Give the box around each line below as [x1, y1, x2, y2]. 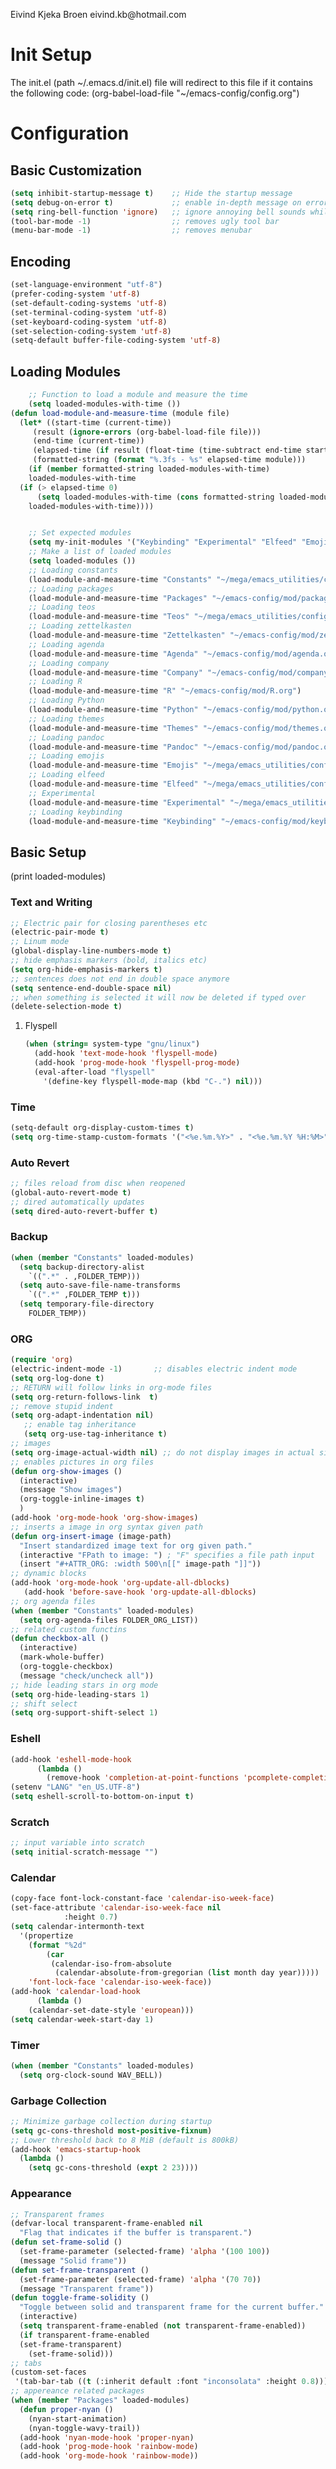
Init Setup [10, 44, 93, 66]
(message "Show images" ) [19, 1485, 123, 1495]
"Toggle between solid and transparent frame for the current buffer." [19, 2302, 325, 2313]
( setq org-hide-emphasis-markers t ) [10, 964, 163, 974]
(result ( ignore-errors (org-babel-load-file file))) [32, 427, 262, 437]
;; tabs [10, 2358, 43, 2368]
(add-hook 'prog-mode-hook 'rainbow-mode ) [19, 2442, 199, 2452]
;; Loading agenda [28, 639, 105, 649]
